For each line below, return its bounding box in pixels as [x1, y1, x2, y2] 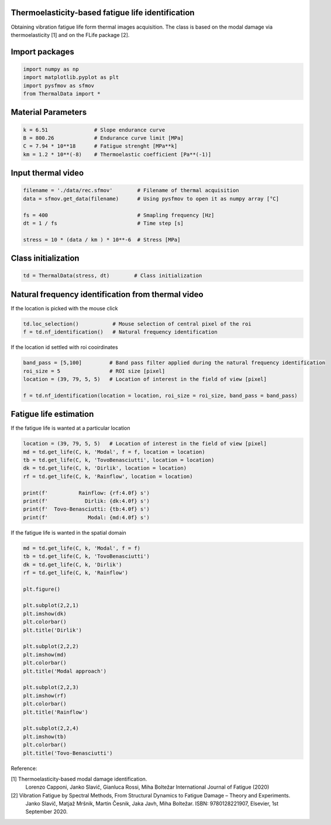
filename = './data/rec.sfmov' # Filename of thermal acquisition [23, 187, 239, 194]
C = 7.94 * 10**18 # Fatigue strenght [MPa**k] [23, 143, 178, 149]
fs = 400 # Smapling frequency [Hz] [23, 211, 215, 218]
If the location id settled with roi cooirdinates [11, 344, 118, 351]
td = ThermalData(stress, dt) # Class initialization [23, 272, 202, 279]
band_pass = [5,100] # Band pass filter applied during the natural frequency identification [23, 360, 326, 366]
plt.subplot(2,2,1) [23, 602, 79, 609]
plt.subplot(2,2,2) [23, 643, 79, 650]
